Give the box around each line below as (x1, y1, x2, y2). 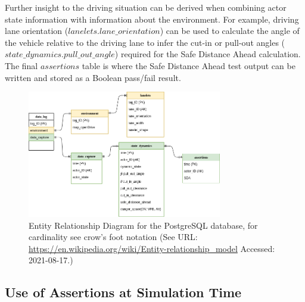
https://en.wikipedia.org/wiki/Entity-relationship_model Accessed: (29, 242, 275, 254)
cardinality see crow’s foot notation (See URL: (29, 231, 198, 243)
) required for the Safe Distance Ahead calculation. (114, 48, 301, 60)
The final (5, 59, 38, 71)
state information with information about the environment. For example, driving (5, 13, 299, 25)
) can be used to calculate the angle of (160, 24, 300, 37)
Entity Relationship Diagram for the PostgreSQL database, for (29, 219, 258, 231)
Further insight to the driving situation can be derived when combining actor (5, 1, 287, 13)
